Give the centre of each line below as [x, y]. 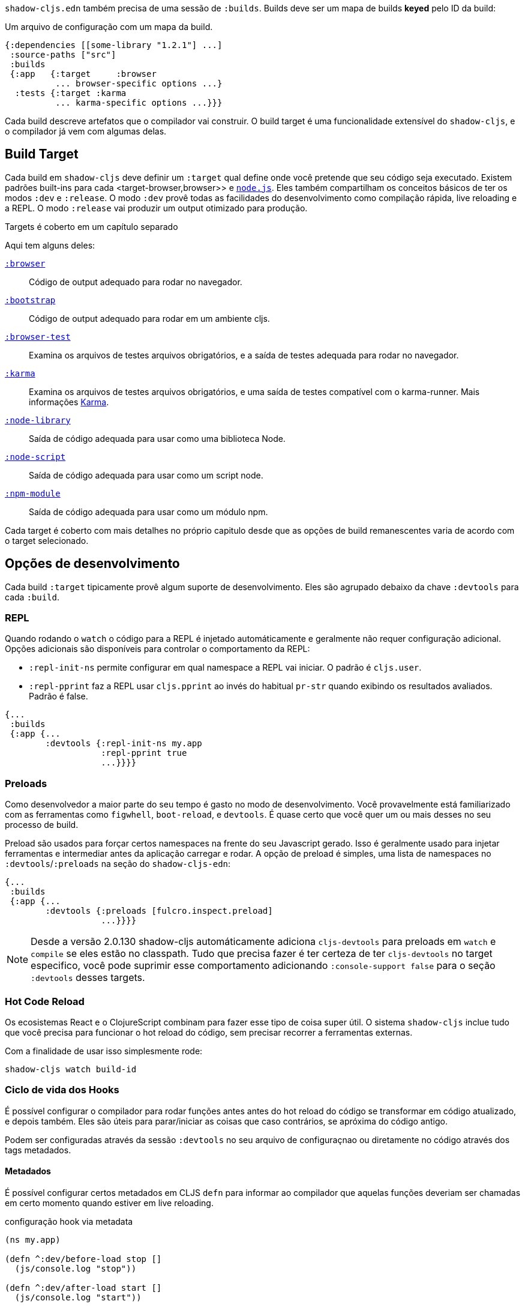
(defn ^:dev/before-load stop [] [83, 1259]
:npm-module [33, 493]
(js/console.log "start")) [78, 1297]
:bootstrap [30, 300]
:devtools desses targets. [88, 978]
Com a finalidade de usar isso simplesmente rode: [104, 1051]
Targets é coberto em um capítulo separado [91, 226]
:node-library [38, 420]
